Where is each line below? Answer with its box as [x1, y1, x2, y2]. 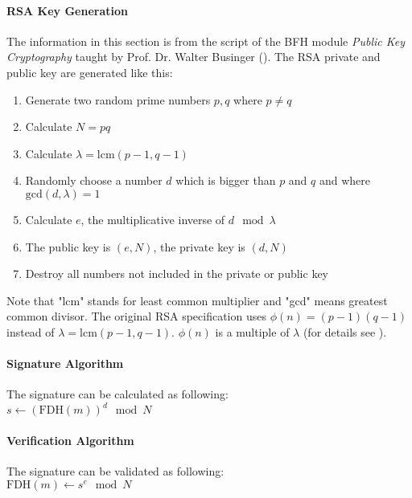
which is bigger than [175, 172, 276, 189]
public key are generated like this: [6, 63, 173, 80]
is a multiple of [215, 323, 290, 340]
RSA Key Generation [6, 2, 128, 18]
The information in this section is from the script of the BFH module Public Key [6, 32, 406, 49]
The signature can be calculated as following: [6, 386, 229, 402]
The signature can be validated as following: [6, 463, 225, 480]
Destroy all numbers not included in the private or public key [25, 265, 328, 282]
